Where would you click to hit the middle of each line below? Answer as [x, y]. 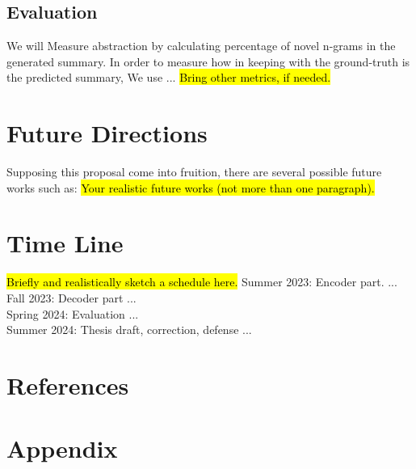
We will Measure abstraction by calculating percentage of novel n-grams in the [201, 46]
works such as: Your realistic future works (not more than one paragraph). [191, 187]
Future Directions [107, 133]
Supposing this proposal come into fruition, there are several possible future [194, 172]
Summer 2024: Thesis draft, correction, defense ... [129, 330]
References [68, 384]
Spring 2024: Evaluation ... [73, 313]
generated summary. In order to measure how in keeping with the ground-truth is [208, 61]
